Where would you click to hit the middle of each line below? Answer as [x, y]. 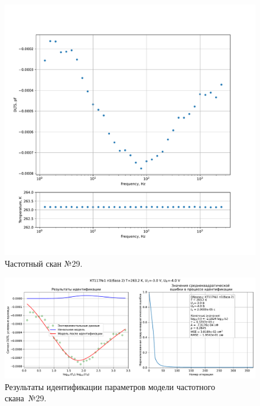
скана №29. [26, 398]
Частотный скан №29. [44, 263]
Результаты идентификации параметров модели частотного [110, 386]
